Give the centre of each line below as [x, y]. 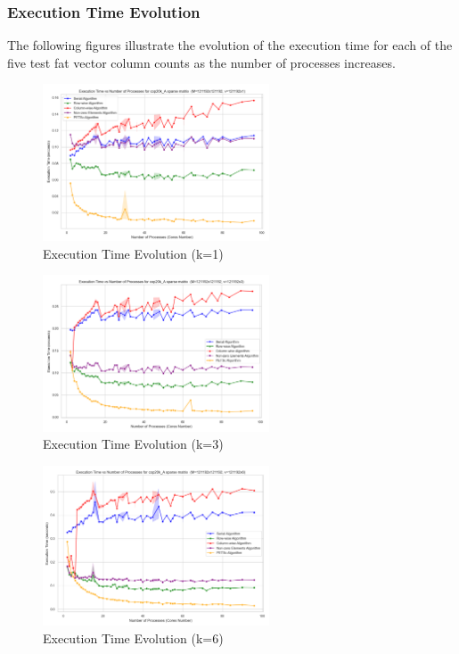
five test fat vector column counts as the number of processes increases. [201, 62]
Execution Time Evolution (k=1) [133, 253]
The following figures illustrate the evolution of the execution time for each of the [230, 45]
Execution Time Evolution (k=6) [133, 637]
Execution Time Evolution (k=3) [133, 444]
